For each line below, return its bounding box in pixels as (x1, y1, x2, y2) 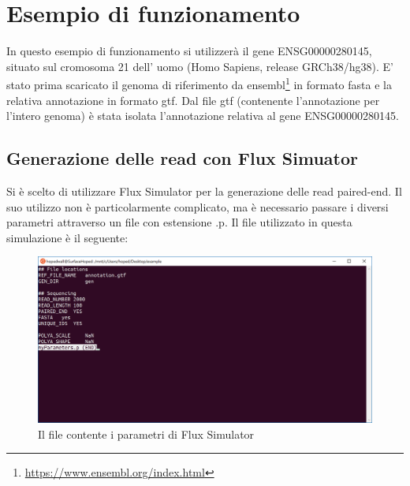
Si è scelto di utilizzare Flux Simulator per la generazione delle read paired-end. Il (6, 182, 402, 199)
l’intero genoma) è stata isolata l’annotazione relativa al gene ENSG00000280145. (6, 107, 399, 124)
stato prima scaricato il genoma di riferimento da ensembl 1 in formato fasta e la (6, 74, 392, 92)
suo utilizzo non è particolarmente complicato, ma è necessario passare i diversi (6, 198, 389, 215)
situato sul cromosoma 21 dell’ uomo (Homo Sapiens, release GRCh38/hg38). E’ (6, 58, 393, 74)
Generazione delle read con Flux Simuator (6, 146, 358, 170)
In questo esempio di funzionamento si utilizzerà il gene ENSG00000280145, (6, 43, 372, 59)
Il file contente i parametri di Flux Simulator (38, 425, 255, 442)
